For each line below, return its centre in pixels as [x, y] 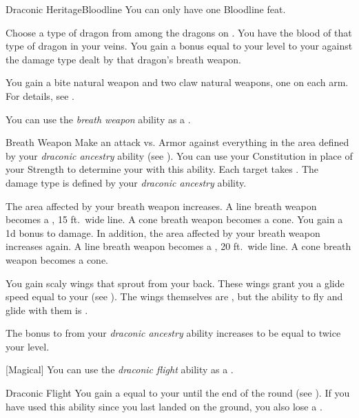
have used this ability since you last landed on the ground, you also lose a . [164, 406]
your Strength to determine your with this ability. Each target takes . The [162, 169]
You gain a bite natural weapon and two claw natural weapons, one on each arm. [177, 82]
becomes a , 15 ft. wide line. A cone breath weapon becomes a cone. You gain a [174, 219]
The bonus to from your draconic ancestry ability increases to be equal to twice [173, 333]
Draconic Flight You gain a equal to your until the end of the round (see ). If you [178, 393]
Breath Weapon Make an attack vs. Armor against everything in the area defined [177, 142]
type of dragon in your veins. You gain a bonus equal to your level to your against [179, 46]
